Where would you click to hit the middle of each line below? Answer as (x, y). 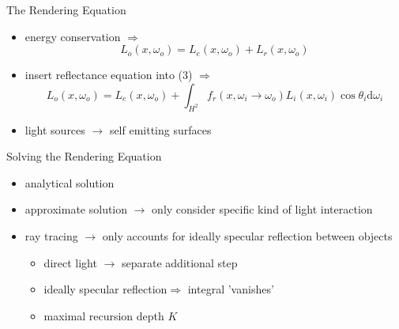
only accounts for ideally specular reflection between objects (247, 235)
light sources (55, 129)
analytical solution (70, 182)
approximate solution (76, 209)
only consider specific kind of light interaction (262, 209)
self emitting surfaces (160, 129)
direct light (70, 262)
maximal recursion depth (104, 315)
